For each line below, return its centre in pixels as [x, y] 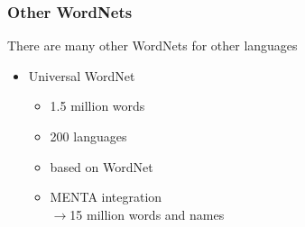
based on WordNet [102, 166]
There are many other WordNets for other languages [152, 45]
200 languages [88, 136]
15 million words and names [147, 214]
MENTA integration [106, 197]
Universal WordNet [82, 75]
